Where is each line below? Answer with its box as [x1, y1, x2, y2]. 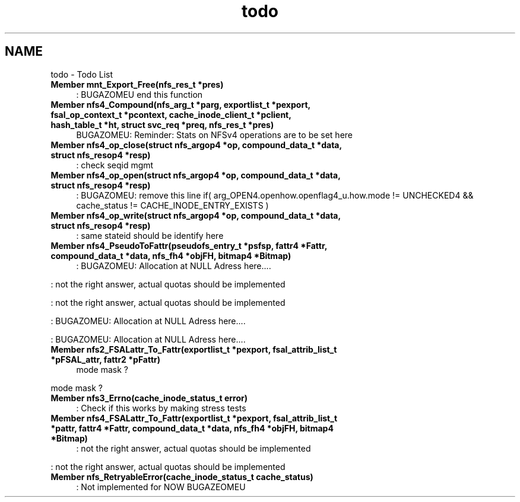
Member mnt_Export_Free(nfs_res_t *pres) [50, 79, 224, 89]
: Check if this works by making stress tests [76, 402, 246, 413]
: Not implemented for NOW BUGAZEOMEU [76, 481, 246, 492]
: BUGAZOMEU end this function [76, 89, 203, 100]
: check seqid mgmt [76, 159, 154, 170]
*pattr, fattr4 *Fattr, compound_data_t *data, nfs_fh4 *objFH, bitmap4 [50, 423, 334, 433]
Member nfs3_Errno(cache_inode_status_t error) [50, 392, 248, 403]
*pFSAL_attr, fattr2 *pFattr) [50, 354, 161, 364]
